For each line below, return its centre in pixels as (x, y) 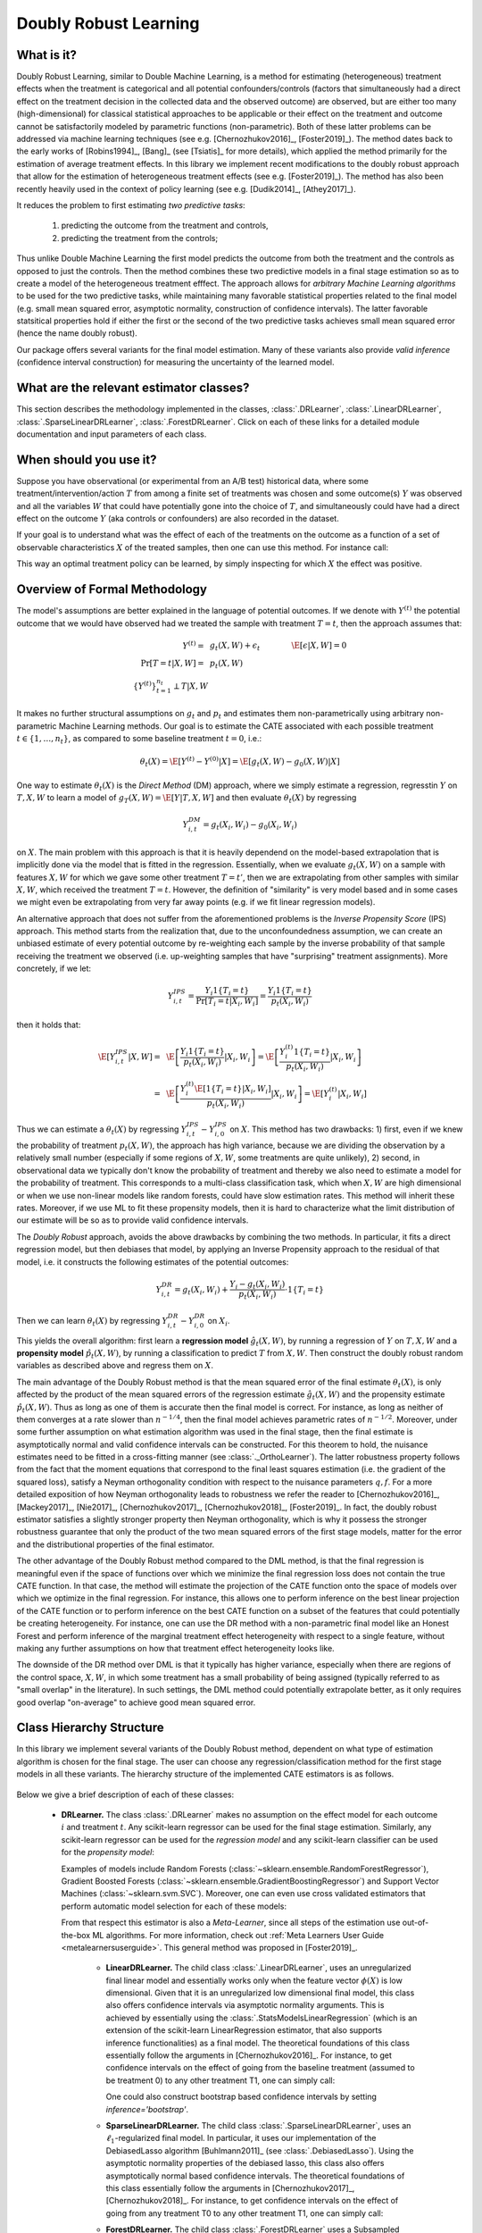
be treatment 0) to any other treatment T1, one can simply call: (220, 2080)
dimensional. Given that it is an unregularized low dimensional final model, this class (260, 1993)
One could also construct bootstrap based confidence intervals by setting (241, 2097)
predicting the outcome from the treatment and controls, (165, 226)
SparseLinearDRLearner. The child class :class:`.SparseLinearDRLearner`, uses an (258, 2125)
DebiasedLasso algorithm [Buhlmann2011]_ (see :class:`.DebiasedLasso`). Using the (260, 2150)
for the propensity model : (108, 1852)
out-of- (416, 1923)
